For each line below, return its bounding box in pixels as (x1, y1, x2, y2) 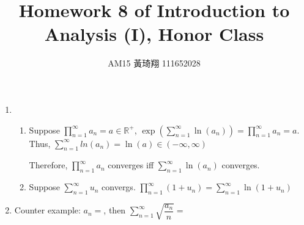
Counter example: (14, 204, 81, 216)
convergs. (102, 180, 136, 193)
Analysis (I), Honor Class (44, 21, 264, 46)
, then (103, 204, 126, 216)
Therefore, (29, 159, 68, 171)
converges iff (108, 159, 154, 171)
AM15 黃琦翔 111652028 (108, 57, 201, 70)
